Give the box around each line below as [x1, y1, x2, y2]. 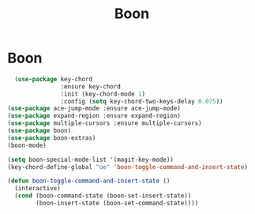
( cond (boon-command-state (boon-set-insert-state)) [14, 192, 192, 200]
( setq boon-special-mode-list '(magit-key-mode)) [7, 156, 174, 163]
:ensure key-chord [60, 82, 122, 91]
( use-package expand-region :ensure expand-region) [7, 112, 181, 120]
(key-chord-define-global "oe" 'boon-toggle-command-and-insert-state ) [7, 163, 248, 171]
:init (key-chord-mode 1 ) [60, 90, 146, 98]
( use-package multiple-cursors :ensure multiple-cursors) [7, 119, 202, 127]
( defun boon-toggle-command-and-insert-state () [7, 177, 171, 186]
